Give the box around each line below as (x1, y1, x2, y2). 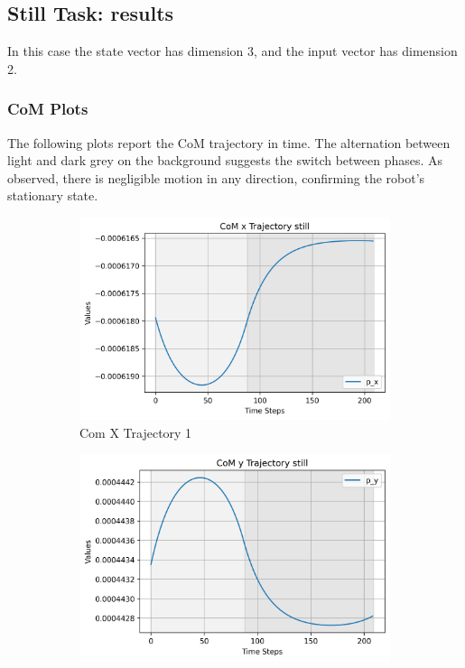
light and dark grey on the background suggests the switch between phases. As (7, 151, 443, 170)
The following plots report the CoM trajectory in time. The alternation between (7, 133, 451, 152)
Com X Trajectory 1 (79, 422, 192, 441)
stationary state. (7, 186, 98, 205)
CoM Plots (7, 97, 88, 120)
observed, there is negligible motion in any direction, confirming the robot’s (7, 168, 425, 187)
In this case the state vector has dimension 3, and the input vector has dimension (7, 42, 458, 60)
